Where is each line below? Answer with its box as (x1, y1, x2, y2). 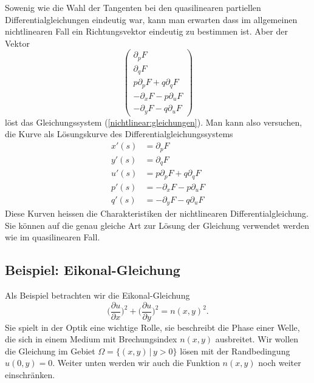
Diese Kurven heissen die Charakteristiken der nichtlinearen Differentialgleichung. (5, 207, 309, 220)
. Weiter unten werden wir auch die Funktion (52, 356, 220, 369)
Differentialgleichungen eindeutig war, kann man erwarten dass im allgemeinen (5, 13, 298, 25)
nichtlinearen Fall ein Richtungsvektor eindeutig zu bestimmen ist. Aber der (5, 25, 288, 38)
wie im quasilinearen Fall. (5, 231, 100, 243)
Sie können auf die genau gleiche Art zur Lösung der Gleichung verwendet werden (5, 219, 310, 231)
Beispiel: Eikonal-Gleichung (5, 260, 180, 279)
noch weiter (258, 356, 301, 369)
